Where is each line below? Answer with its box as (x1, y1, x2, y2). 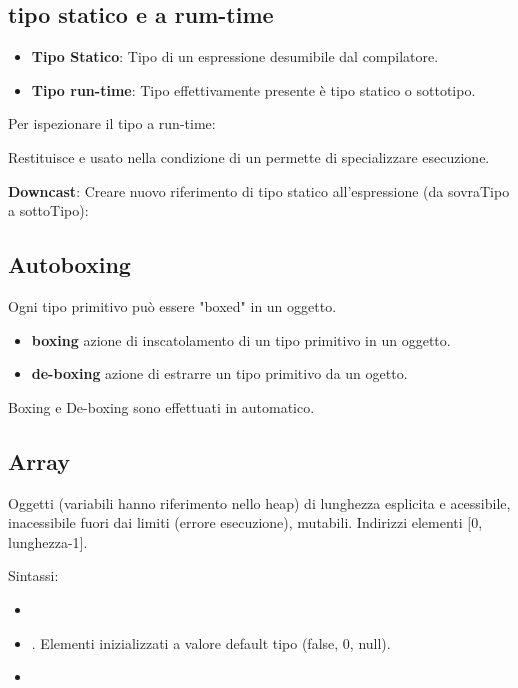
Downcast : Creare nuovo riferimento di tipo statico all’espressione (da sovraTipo (8, 180, 510, 201)
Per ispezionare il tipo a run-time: (8, 113, 216, 134)
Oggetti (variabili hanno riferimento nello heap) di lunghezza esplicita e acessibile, (8, 492, 511, 513)
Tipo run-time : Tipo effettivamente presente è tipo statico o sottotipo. (31, 79, 476, 100)
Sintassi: (8, 565, 59, 586)
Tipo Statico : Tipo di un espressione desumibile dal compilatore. (31, 46, 439, 67)
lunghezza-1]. (8, 531, 88, 552)
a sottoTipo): (8, 200, 89, 221)
